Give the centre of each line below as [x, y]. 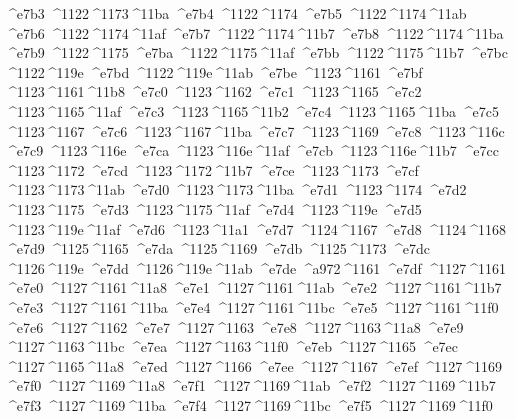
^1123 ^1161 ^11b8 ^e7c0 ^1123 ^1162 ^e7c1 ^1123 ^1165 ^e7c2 [213, 91]
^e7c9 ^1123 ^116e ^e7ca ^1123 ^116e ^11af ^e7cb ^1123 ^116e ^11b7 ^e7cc [252, 150]
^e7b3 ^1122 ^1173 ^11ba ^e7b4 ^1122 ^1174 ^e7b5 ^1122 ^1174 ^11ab [236, 13]
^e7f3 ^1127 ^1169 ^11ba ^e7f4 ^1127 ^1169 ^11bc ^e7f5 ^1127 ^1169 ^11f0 [249, 404]
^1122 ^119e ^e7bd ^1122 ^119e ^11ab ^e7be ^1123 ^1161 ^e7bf [214, 71]
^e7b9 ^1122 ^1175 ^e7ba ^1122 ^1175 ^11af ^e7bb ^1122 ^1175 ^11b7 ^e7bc [256, 52]
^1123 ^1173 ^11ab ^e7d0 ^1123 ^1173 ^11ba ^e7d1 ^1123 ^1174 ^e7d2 [236, 189]
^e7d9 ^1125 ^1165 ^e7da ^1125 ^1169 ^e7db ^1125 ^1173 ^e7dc [218, 248]
